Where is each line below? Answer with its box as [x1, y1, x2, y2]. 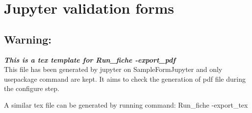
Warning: [4, 31, 51, 46]
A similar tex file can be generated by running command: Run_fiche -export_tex [4, 99, 248, 110]
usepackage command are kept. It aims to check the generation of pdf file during [4, 73, 246, 84]
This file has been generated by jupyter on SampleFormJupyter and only [4, 64, 223, 74]
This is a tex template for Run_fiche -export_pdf [4, 54, 176, 65]
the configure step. [4, 83, 59, 93]
